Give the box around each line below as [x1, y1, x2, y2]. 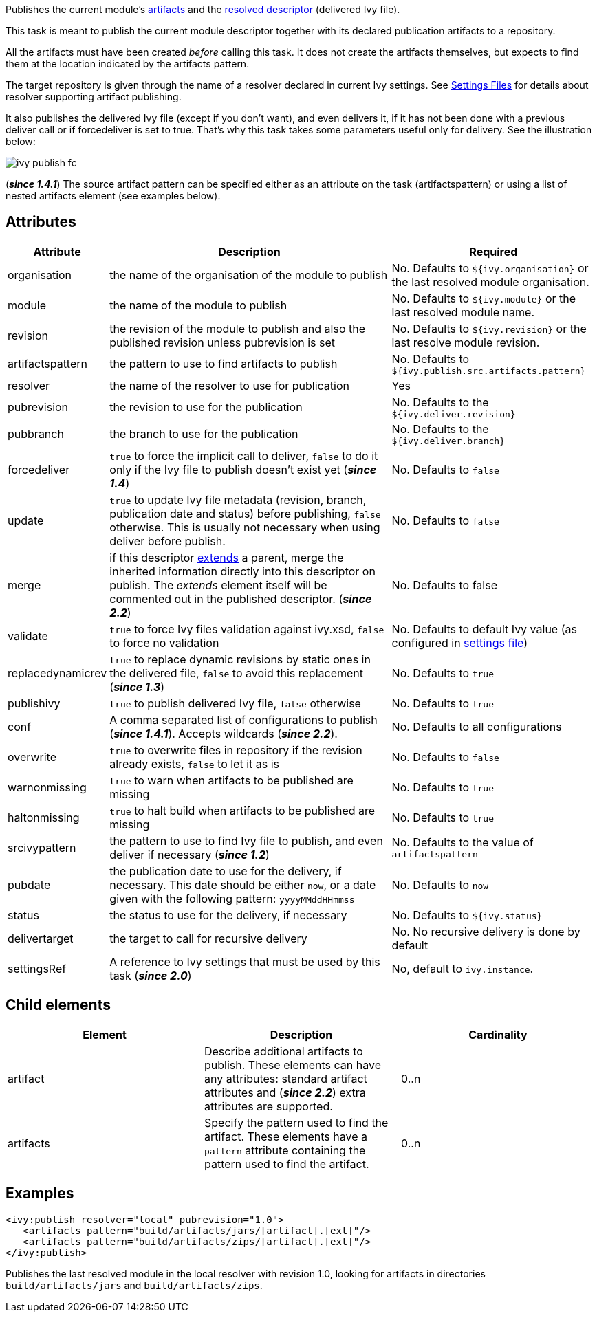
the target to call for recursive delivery [109, 931, 307, 945]
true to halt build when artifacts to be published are [109, 803, 376, 817]
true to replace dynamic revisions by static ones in [109, 652, 371, 666]
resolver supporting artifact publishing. [6, 91, 182, 102]
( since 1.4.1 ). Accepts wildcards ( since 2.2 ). [109, 726, 338, 740]
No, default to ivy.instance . [391, 961, 534, 976]
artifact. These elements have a [204, 1129, 367, 1143]
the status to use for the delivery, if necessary [109, 908, 347, 922]
